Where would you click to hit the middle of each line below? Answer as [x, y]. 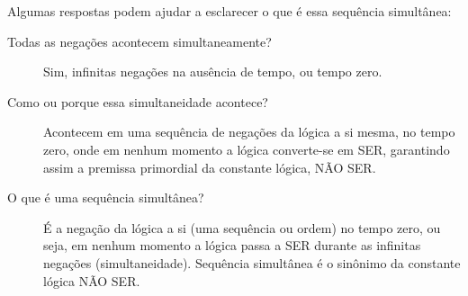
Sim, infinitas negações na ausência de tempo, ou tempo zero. [213, 72]
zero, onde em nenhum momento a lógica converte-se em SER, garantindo [247, 149]
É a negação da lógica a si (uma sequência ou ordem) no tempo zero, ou [242, 227]
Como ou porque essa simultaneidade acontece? [138, 101]
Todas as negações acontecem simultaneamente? [139, 41]
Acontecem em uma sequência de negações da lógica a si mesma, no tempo [249, 132]
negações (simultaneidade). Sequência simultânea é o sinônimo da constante [252, 262]
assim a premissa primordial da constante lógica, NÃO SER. [210, 167]
